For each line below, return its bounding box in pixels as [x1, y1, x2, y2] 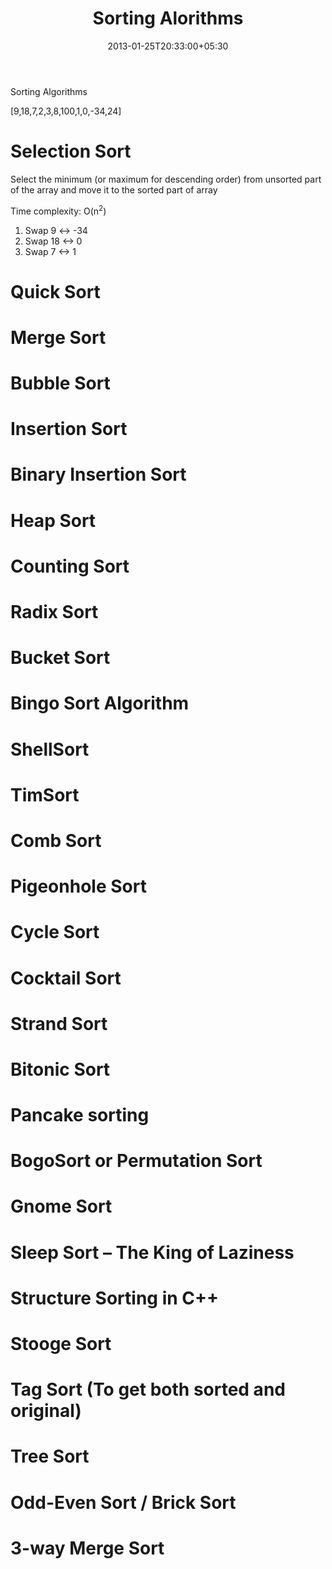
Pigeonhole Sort [10, 875, 147, 898]
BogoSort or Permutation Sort [10, 1150, 263, 1172]
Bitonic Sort [10, 1058, 111, 1081]
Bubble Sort [10, 372, 111, 395]
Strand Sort [10, 1012, 108, 1035]
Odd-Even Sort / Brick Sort [10, 1491, 237, 1514]
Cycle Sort [10, 921, 100, 944]
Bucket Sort [10, 647, 111, 669]
